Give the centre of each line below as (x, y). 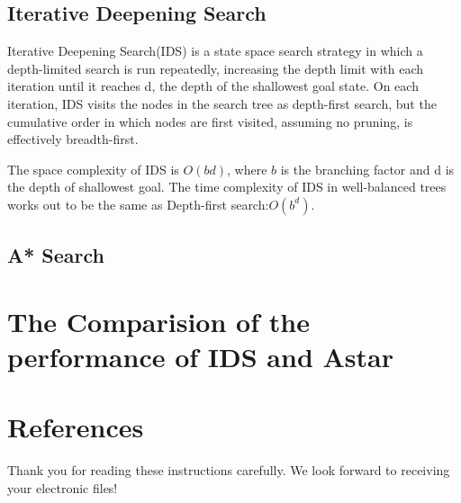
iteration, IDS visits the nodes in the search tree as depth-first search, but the (222, 103)
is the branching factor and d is (367, 169)
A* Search (56, 255)
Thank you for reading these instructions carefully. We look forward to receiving (229, 470)
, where (247, 169)
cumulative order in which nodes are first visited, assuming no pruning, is (210, 121)
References (76, 427)
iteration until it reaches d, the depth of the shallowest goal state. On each (213, 86)
